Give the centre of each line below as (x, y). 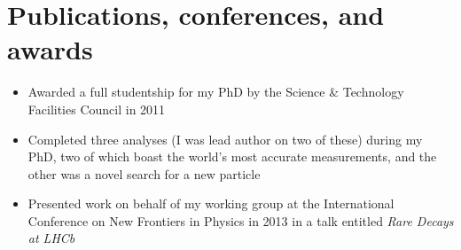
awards (50, 49)
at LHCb (51, 238)
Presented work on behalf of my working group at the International (211, 203)
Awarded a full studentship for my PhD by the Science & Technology (216, 92)
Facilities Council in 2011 (97, 109)
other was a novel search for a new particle (144, 173)
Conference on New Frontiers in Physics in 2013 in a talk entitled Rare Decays (241, 220)
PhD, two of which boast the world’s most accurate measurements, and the (232, 156)
